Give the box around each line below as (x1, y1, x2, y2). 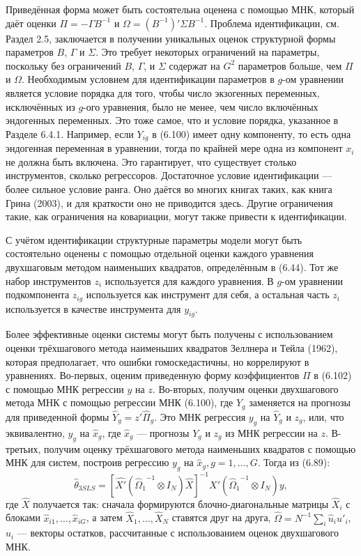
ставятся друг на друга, (171, 510, 271, 525)
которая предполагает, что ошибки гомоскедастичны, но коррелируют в (6, 354, 309, 369)
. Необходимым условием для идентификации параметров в (21, 72, 275, 86)
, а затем (86, 510, 123, 525)
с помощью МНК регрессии (6, 381, 124, 396)
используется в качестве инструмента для (6, 301, 181, 316)
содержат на (169, 58, 220, 72)
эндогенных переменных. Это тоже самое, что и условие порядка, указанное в (6, 113, 339, 128)
